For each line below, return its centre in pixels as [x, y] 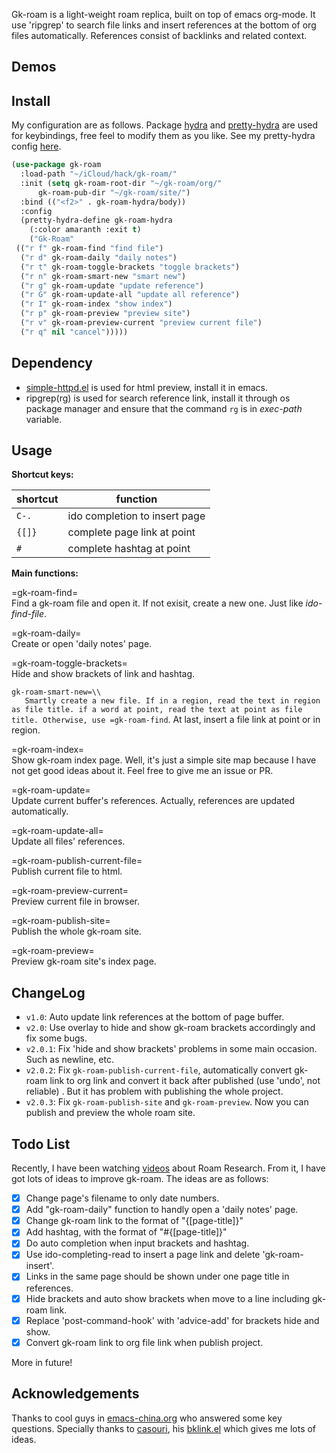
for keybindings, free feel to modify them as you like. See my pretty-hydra [163, 136]
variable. [44, 419]
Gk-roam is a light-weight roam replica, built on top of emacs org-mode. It [163, 14]
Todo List [41, 1144]
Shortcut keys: [42, 475]
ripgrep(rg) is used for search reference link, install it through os [158, 398]
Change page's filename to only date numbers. [122, 1198]
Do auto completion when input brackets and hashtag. [137, 1243]
